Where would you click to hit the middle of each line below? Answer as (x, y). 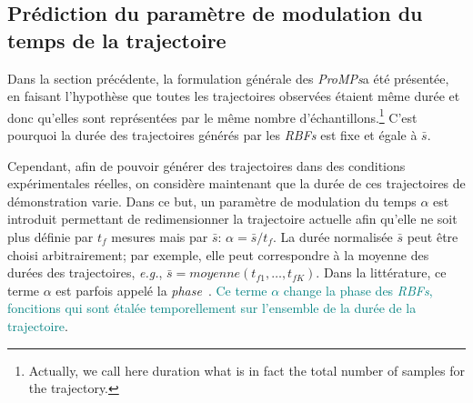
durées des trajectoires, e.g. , (85, 272)
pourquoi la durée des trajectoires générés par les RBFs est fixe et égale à (212, 135)
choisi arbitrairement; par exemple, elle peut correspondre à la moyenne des (218, 254)
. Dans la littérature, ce (381, 272)
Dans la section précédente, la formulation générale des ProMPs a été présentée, (228, 78)
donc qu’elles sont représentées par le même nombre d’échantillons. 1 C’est (212, 116)
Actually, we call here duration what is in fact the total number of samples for (247, 370)
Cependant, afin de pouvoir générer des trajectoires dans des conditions (206, 165)
